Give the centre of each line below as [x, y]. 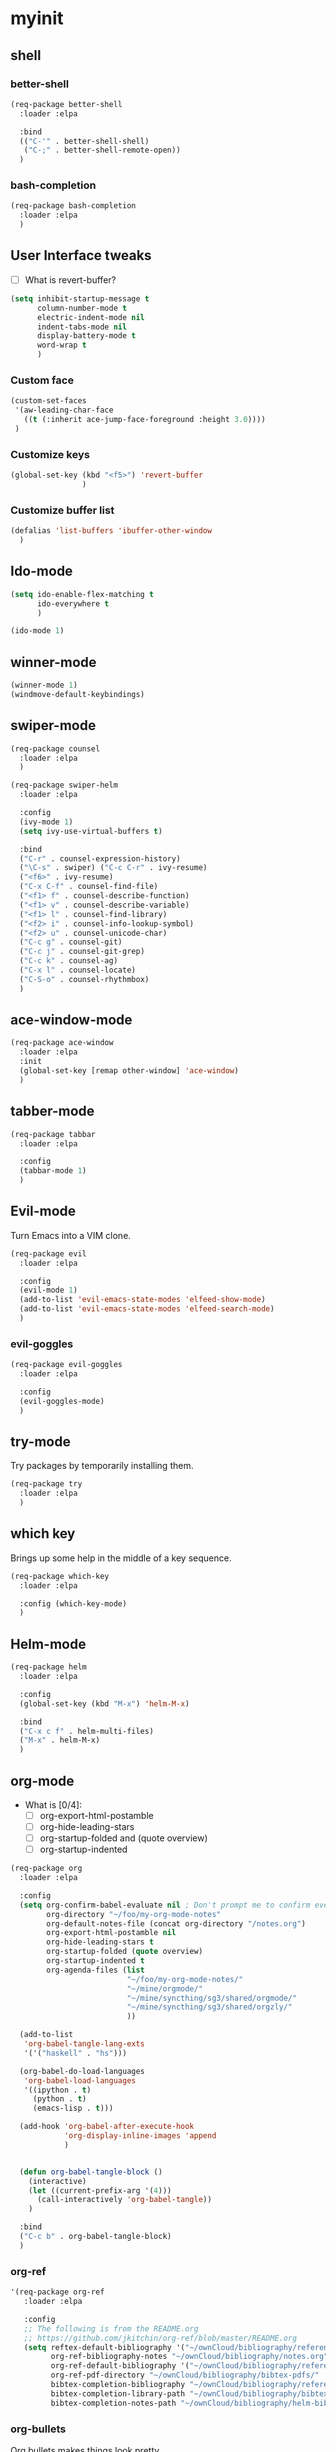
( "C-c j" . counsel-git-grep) [82, 952]
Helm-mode [48, 1643]
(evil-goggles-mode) [62, 1401]
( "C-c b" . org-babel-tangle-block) [95, 2237]
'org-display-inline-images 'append [140, 2136]
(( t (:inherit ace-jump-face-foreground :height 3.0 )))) [145, 420]
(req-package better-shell [66, 104]
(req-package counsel [55, 748]
